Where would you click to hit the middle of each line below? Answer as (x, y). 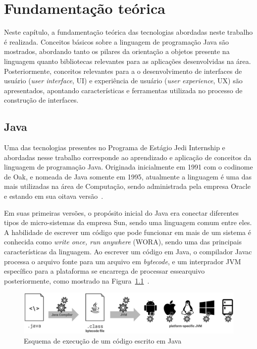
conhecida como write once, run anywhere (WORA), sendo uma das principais (123, 242)
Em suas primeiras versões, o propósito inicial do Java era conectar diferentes (122, 212)
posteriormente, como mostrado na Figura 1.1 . (77, 280)
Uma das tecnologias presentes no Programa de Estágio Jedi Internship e (115, 147)
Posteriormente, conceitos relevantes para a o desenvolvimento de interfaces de (123, 71)
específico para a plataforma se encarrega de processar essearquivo (104, 271)
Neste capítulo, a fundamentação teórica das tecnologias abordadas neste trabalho (128, 32)
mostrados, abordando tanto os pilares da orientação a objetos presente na (117, 51)
